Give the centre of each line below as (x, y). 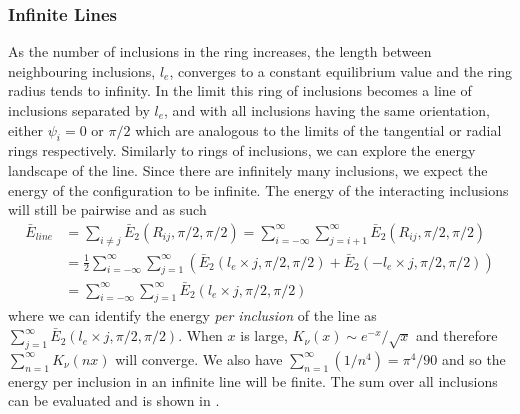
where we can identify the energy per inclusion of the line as (192, 315)
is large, (264, 335)
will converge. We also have (199, 358)
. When (200, 335)
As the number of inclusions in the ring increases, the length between (220, 51)
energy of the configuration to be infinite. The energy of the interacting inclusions (258, 189)
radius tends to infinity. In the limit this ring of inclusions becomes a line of (240, 90)
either (26, 129)
